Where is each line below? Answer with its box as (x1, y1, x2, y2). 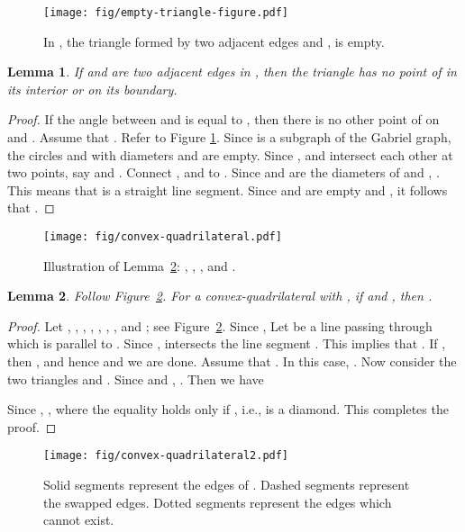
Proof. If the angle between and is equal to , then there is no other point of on (7, 110, 440, 129)
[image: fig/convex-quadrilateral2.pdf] (43, 449, 289, 463)
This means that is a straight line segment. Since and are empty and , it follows (7, 180, 448, 199)
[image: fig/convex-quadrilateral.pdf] (43, 230, 282, 243)
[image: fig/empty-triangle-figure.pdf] (43, 6, 289, 19)
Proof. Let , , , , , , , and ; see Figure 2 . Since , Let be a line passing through (7, 316, 433, 335)
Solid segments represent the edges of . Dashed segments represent (43, 475, 410, 494)
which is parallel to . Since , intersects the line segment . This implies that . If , (7, 334, 446, 353)
